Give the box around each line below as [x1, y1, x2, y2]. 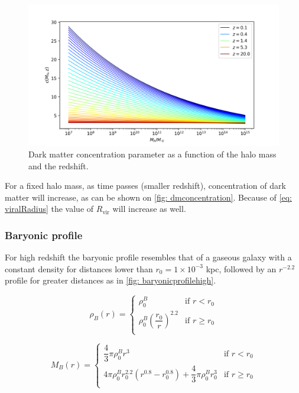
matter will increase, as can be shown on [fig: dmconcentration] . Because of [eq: [5, 191, 292, 203]
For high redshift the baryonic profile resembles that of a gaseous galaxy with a [5, 251, 292, 263]
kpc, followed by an [206, 262, 277, 275]
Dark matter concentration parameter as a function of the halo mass [28, 148, 277, 160]
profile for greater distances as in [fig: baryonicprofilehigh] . [5, 274, 216, 286]
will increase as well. [112, 202, 186, 215]
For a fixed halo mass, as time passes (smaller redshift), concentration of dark [5, 179, 286, 192]
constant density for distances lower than [5, 262, 153, 275]
